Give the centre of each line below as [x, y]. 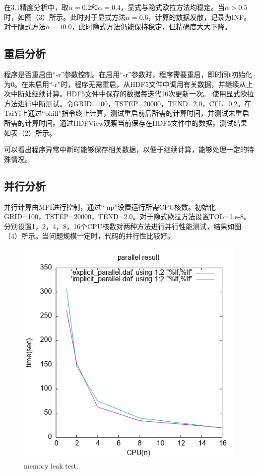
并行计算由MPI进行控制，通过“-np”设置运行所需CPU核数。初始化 [110, 206]
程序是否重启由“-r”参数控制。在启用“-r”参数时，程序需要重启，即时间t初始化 [128, 74]
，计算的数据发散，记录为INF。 [199, 17]
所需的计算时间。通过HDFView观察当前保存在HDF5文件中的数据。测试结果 [126, 122]
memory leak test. [51, 465]
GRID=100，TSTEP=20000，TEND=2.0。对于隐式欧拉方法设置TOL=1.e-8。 [127, 216]
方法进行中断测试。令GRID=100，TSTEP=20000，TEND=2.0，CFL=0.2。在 [128, 103]
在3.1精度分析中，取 [36, 7]
